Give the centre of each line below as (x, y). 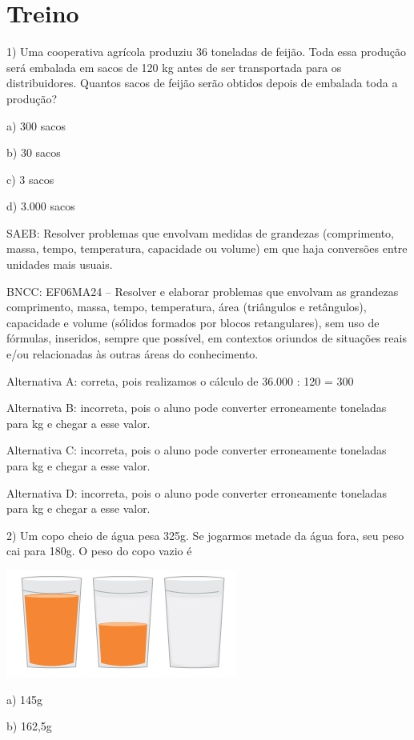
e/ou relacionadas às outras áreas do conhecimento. (133, 354)
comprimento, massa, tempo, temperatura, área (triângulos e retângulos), (187, 307)
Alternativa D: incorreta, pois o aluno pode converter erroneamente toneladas (197, 492)
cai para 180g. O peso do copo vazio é (99, 551)
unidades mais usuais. (60, 264)
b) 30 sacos (34, 152)
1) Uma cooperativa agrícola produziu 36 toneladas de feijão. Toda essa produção (206, 52)
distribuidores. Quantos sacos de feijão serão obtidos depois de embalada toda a (202, 83)
